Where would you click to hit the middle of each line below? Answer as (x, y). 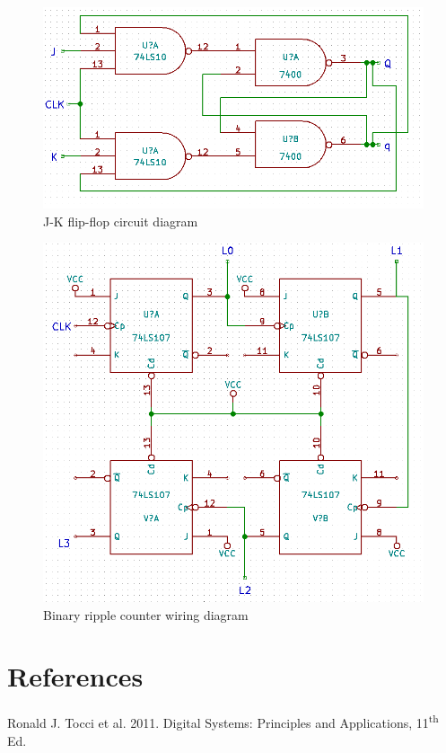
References (75, 676)
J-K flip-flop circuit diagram (121, 221)
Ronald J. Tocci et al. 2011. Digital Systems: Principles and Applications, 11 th (223, 721)
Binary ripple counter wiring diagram (146, 614)
